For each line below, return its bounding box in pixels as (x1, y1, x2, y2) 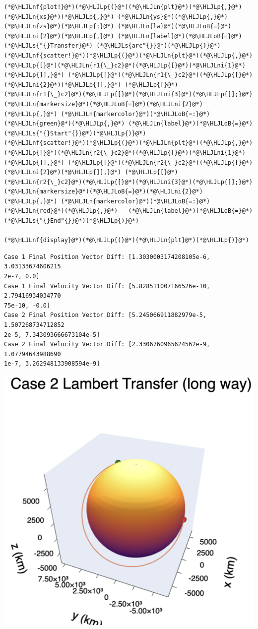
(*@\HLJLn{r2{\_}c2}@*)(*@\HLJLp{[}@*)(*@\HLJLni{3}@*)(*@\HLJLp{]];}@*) (4, 178, 253, 186)
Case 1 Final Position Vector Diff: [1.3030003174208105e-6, (4, 253, 210, 260)
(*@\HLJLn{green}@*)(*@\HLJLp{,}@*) (4, 120, 125, 127)
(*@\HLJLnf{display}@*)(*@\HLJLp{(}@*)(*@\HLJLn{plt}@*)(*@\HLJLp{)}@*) (4, 237, 249, 244)
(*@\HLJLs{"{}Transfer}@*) (4, 42, 93, 50)
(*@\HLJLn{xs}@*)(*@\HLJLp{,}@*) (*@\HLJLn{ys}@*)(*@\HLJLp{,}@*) (4, 13, 228, 20)
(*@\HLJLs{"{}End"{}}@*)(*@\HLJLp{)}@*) (4, 217, 139, 225)
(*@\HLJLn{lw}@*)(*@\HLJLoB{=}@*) (118, 23, 232, 30)
